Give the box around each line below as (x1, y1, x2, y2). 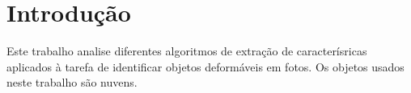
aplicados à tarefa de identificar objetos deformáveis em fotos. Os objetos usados (6, 58, 405, 75)
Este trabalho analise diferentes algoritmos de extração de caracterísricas (6, 42, 367, 59)
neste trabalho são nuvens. (6, 74, 138, 91)
